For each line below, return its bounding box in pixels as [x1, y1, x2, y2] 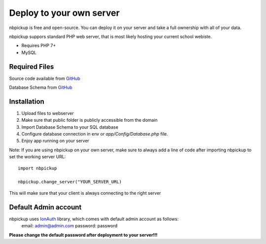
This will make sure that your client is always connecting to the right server [9, 190, 161, 196]
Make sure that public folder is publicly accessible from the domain [21, 117, 158, 123]
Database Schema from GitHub [9, 84, 72, 91]
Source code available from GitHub [9, 75, 81, 81]
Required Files [9, 62, 54, 71]
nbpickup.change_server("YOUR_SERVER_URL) [18, 179, 122, 185]
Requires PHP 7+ [21, 42, 56, 49]
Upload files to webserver [21, 110, 74, 116]
